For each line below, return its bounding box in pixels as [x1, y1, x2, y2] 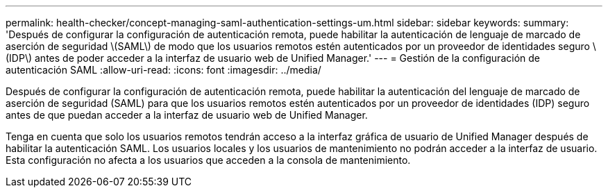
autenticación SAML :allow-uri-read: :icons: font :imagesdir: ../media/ [6, 64, 321, 76]
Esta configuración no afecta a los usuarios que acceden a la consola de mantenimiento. [6, 154, 411, 166]
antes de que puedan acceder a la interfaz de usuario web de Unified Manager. [6, 109, 368, 121]
